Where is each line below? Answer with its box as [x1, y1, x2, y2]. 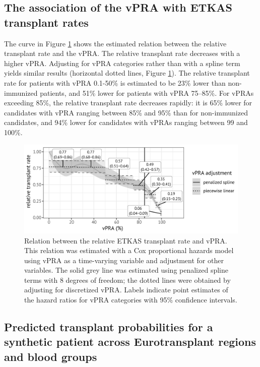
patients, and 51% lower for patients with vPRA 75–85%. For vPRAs [40, 87, 254, 98]
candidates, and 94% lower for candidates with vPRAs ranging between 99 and [4, 117, 248, 128]
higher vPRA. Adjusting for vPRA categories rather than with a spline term [4, 57, 240, 68]
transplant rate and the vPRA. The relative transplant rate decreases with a [4, 48, 240, 58]
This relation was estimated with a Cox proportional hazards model [24, 245, 234, 256]
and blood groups [4, 348, 97, 364]
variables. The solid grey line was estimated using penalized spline [24, 265, 228, 275]
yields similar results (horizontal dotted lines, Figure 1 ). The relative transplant [4, 68, 250, 78]
